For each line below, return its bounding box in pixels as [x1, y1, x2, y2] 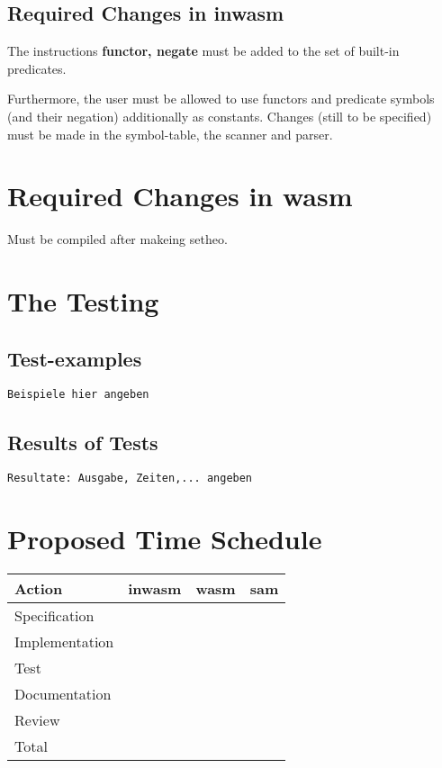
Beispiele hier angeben [7, 388, 149, 402]
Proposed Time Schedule [7, 520, 322, 557]
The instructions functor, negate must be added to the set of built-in [7, 41, 400, 60]
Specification [14, 605, 95, 627]
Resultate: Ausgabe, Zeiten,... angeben [7, 472, 253, 485]
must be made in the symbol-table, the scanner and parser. [7, 124, 333, 143]
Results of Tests [7, 428, 158, 456]
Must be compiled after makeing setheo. [7, 230, 228, 248]
